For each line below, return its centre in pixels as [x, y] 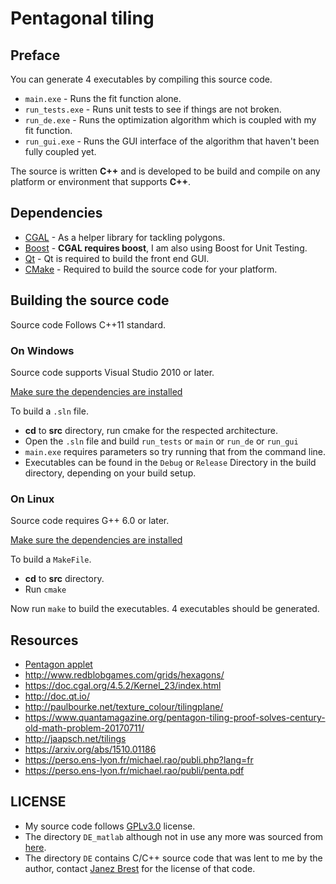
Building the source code [90, 300]
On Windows [42, 350]
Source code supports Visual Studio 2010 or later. [112, 372]
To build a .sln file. [49, 411]
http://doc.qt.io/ [57, 696]
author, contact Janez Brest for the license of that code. [140, 868]
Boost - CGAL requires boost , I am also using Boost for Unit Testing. [166, 248]
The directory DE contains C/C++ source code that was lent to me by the [173, 858]
